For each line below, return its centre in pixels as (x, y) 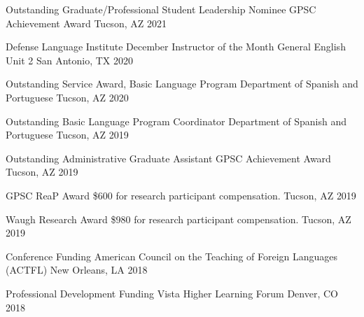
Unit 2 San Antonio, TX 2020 (70, 60)
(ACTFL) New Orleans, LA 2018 (77, 270)
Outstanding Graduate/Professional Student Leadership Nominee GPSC (161, 9)
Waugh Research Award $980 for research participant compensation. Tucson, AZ (178, 219)
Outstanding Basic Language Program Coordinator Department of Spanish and (176, 121)
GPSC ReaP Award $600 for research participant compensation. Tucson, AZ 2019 (181, 195)
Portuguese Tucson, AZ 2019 (67, 135)
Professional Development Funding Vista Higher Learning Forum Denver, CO (172, 293)
